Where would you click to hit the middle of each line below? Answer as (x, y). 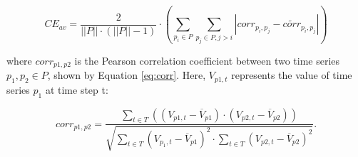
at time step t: (77, 89)
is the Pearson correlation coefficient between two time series (207, 60)
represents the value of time (292, 75)
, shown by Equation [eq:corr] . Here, (127, 75)
